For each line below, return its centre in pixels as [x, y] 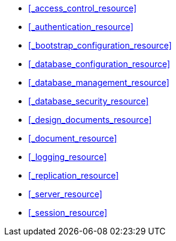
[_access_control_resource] [83, 8]
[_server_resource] [65, 194]
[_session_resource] [68, 213]
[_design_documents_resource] [90, 120]
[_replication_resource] [74, 175]
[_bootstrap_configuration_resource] [100, 45]
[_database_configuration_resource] [99, 64]
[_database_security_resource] [89, 101]
